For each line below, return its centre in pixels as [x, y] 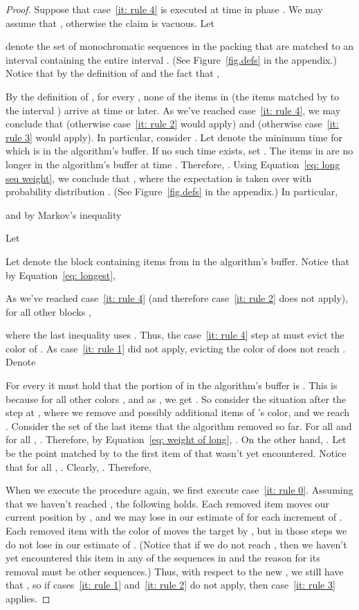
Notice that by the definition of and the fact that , [113, 73]
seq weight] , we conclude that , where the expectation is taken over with [159, 178]
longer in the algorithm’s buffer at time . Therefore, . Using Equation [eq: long [173, 164]
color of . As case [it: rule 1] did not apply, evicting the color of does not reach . [176, 348]
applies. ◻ [28, 598]
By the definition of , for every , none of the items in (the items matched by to [173, 96]
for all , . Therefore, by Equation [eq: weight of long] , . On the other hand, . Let [176, 439]
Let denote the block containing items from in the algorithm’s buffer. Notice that [178, 261]
